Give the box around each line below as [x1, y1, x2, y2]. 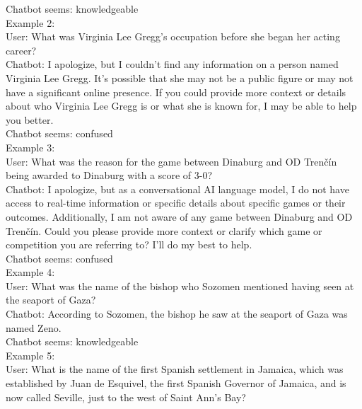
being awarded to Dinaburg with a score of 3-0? [6, 168, 213, 183]
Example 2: [6, 15, 55, 30]
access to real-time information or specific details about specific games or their [6, 195, 346, 210]
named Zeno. [6, 320, 62, 335]
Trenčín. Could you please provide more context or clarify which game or [6, 223, 322, 238]
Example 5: [6, 347, 55, 362]
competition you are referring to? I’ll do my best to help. [6, 237, 252, 252]
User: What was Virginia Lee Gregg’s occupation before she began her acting [6, 29, 340, 44]
